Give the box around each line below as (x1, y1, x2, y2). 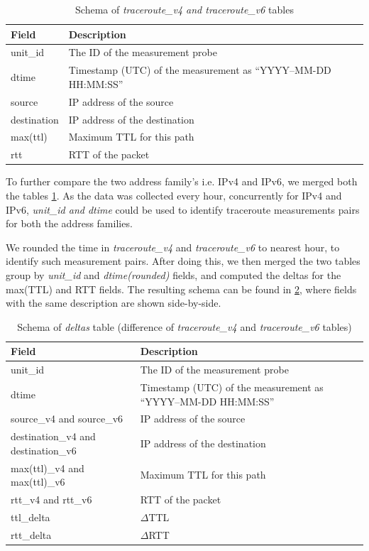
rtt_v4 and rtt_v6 (11, 492, 92, 507)
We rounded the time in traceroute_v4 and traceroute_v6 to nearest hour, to (6, 239, 340, 254)
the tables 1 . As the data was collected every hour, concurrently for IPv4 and (6, 187, 342, 202)
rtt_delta (11, 527, 52, 542)
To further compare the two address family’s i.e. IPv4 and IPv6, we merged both (6, 174, 358, 189)
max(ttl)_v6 (11, 474, 65, 489)
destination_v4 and (11, 429, 96, 444)
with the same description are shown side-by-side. (6, 295, 221, 310)
